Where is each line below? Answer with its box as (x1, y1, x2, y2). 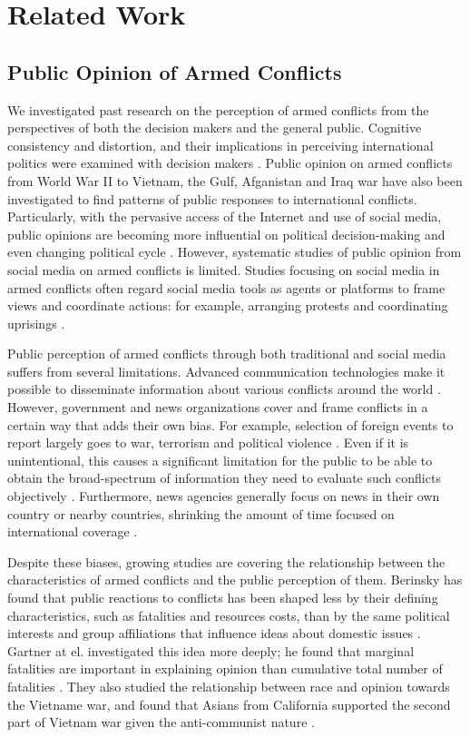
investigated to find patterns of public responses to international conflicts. (7, 189, 417, 208)
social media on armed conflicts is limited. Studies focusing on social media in (7, 260, 440, 279)
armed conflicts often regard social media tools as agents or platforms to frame (7, 278, 446, 297)
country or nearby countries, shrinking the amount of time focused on (7, 504, 395, 523)
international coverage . (7, 522, 138, 541)
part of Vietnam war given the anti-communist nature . (7, 712, 315, 732)
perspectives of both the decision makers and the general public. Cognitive (7, 118, 422, 137)
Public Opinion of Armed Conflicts (7, 57, 342, 85)
